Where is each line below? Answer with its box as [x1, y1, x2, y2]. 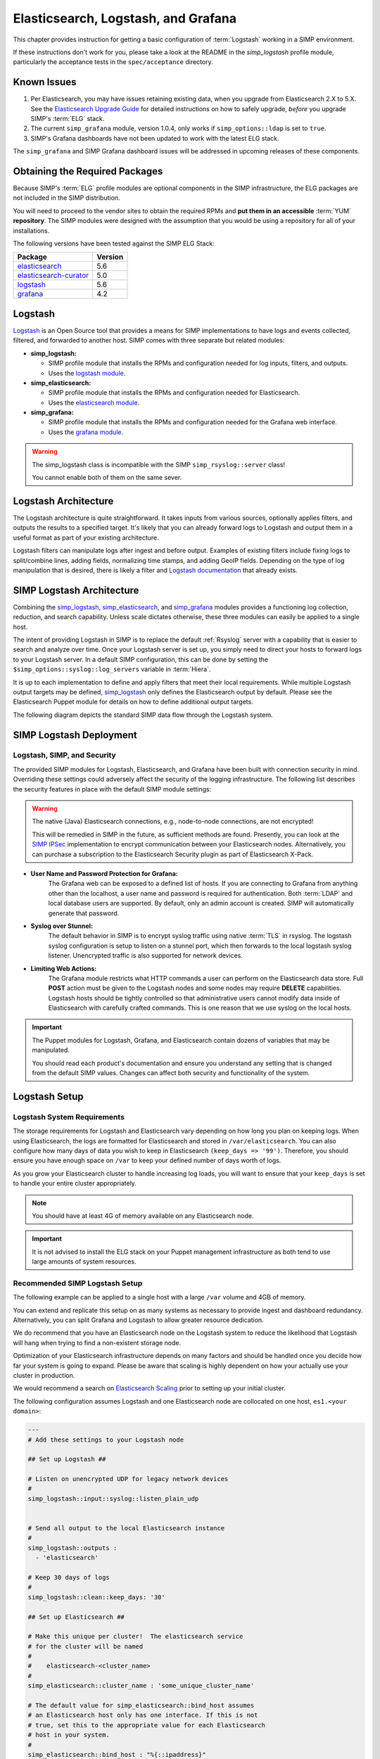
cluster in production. [13, 1371, 75, 1379]
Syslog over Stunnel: [30, 922, 94, 930]
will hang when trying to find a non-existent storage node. [13, 1338, 182, 1347]
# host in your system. [27, 1731, 110, 1739]
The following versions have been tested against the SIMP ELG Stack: [13, 239, 215, 248]
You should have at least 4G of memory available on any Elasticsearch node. [32, 1211, 254, 1220]
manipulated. [32, 1046, 70, 1055]
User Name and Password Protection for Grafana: [30, 869, 179, 877]
